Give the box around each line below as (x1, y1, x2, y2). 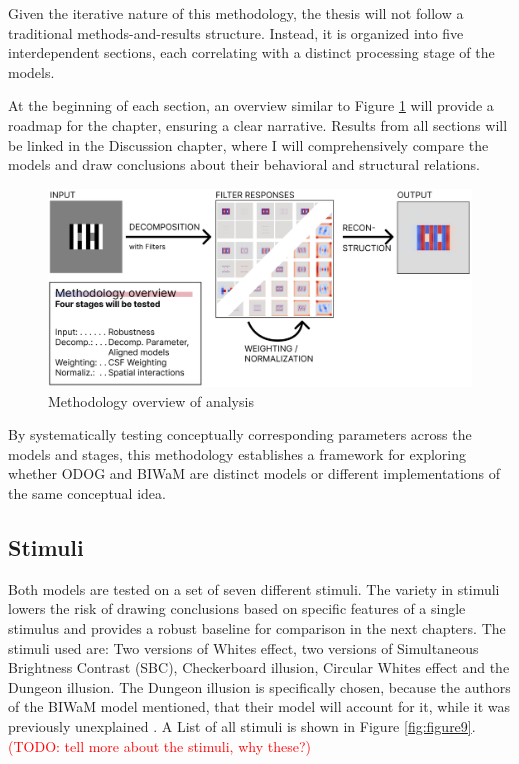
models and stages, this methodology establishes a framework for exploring (8, 443, 467, 464)
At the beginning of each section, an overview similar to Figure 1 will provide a (8, 95, 494, 116)
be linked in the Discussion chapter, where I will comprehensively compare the (8, 134, 489, 155)
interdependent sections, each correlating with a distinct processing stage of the (8, 42, 495, 63)
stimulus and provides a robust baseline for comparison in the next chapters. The (8, 618, 506, 639)
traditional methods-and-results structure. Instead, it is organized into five (8, 22, 464, 43)
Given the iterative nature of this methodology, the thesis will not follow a (8, 3, 464, 23)
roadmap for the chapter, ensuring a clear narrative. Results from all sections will (8, 114, 508, 135)
